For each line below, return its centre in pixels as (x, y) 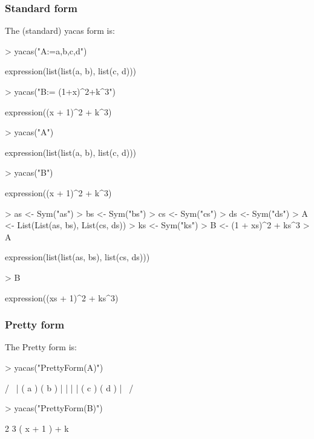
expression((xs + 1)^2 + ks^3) (62, 297)
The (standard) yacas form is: (60, 30)
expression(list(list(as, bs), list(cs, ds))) (77, 257)
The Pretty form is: (41, 347)
